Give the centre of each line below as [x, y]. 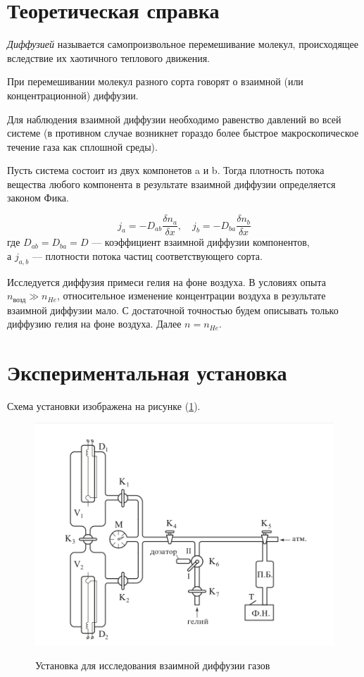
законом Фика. [38, 198]
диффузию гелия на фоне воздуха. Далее [94, 324]
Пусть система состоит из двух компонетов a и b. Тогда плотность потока [166, 170]
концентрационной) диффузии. [73, 95]
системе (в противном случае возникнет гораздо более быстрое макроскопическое [183, 133]
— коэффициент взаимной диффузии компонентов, [201, 242]
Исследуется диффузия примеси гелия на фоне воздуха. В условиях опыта [167, 281]
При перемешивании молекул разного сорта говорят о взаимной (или [155, 81]
